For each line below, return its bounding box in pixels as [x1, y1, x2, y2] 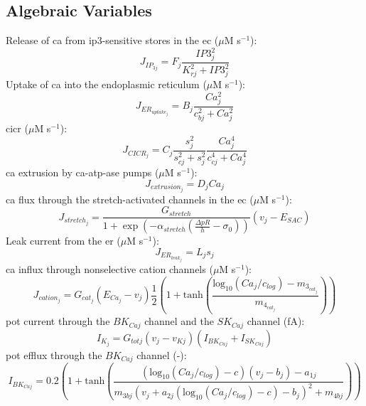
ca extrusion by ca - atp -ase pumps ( [6, 165, 159, 180]
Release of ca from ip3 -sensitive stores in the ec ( [6, 33, 219, 48]
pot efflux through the [6, 347, 102, 362]
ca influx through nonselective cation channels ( [6, 262, 213, 277]
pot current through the [6, 314, 110, 328]
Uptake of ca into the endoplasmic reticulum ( [6, 77, 207, 92]
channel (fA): [247, 314, 305, 328]
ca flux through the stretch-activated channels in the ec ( [6, 191, 254, 206]
